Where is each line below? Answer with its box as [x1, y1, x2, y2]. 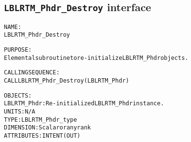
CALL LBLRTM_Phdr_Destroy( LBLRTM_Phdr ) [4, 77, 129, 85]
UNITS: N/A [4, 108, 35, 115]
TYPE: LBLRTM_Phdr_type [4, 116, 77, 123]
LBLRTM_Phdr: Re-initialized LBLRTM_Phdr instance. [4, 100, 164, 107]
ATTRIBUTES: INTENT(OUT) [4, 132, 81, 139]
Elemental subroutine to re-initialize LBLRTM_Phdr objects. [4, 54, 189, 61]
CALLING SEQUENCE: [4, 69, 60, 76]
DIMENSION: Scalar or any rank [4, 124, 91, 131]
